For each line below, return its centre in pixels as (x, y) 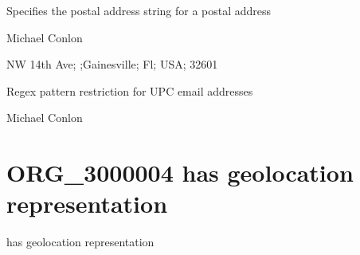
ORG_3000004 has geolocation (180, 173)
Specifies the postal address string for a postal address (139, 10)
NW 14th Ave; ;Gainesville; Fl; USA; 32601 (112, 64)
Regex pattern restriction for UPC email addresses (130, 90)
